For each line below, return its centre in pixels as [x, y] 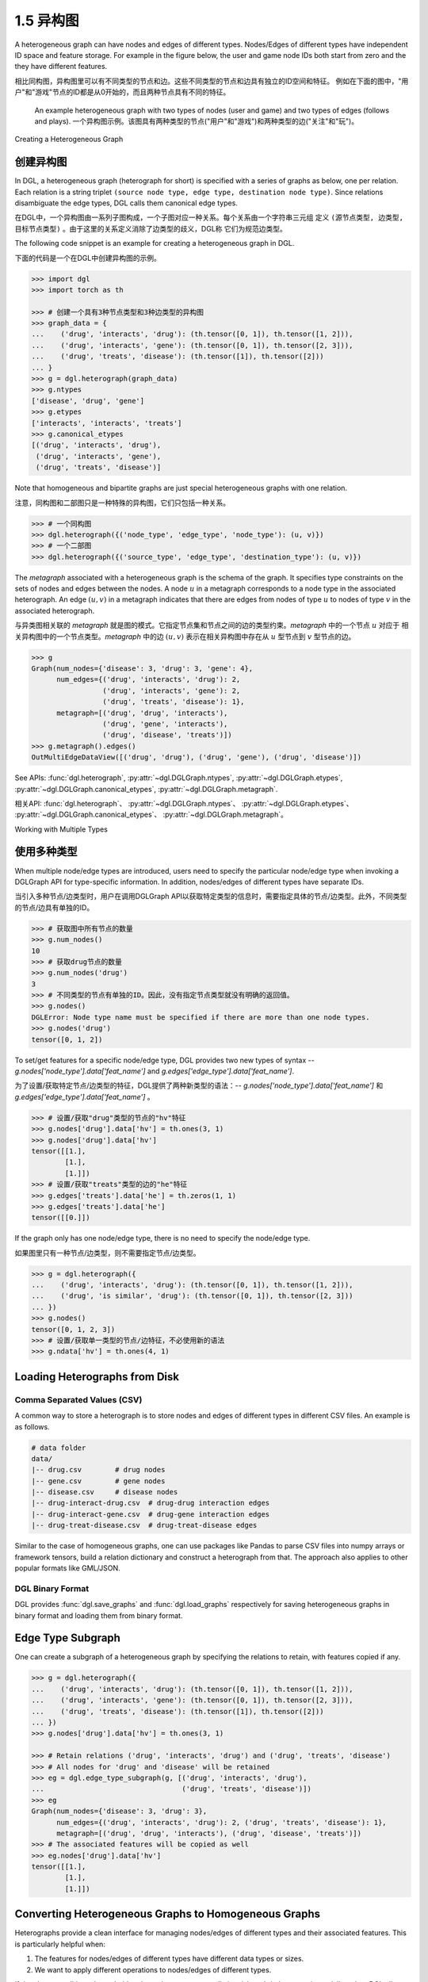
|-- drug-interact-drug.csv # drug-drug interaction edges [151, 1503]
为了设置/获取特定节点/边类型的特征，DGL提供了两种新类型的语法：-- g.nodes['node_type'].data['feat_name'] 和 [199, 1085]
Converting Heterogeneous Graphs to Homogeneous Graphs [168, 1914]
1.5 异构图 [47, 21]
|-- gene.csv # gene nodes [98, 1481]
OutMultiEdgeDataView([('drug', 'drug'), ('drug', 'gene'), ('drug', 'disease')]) [197, 758]
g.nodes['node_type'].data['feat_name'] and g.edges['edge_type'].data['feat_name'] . [155, 1071]
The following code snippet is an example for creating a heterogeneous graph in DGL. [155, 243]
